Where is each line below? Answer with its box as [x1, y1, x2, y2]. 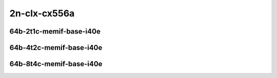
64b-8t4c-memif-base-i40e [9, 60, 103, 68]
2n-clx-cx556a [9, 8, 75, 19]
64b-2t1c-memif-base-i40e [9, 27, 101, 36]
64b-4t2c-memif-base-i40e [9, 43, 103, 52]
